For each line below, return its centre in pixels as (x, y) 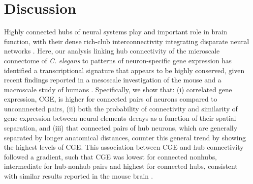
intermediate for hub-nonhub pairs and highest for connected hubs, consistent (121, 166)
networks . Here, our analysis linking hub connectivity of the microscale (112, 51)
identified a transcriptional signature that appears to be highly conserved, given (124, 70)
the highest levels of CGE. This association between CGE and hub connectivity (124, 147)
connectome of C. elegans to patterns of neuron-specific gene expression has (118, 60)
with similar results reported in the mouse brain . (79, 176)
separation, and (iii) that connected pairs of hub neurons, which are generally (121, 128)
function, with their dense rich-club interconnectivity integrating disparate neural (126, 41)
